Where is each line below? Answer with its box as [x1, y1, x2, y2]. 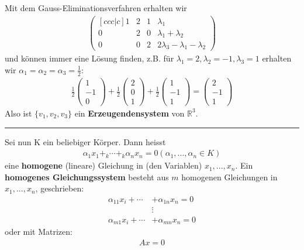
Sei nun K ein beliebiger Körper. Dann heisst [5, 135, 166, 148]
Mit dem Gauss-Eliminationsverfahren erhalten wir [5, 2, 187, 13]
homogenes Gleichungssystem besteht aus [5, 170, 169, 183]
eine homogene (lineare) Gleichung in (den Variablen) [5, 159, 202, 172]
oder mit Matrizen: [5, 225, 72, 237]
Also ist [5, 107, 32, 119]
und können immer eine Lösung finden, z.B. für [5, 52, 174, 64]
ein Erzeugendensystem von [74, 107, 185, 119]
